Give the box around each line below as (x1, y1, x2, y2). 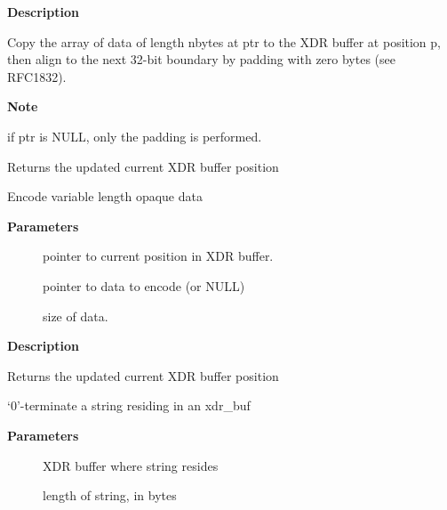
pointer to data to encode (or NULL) (43, 276, 245, 295)
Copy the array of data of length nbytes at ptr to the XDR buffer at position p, (7, 32, 441, 51)
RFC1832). (7, 67, 67, 85)
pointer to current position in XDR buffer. (43, 247, 274, 265)
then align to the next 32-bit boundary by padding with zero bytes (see (7, 50, 395, 69)
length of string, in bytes (43, 486, 177, 505)
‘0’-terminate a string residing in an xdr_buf (7, 396, 251, 415)
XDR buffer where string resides (43, 456, 219, 474)
